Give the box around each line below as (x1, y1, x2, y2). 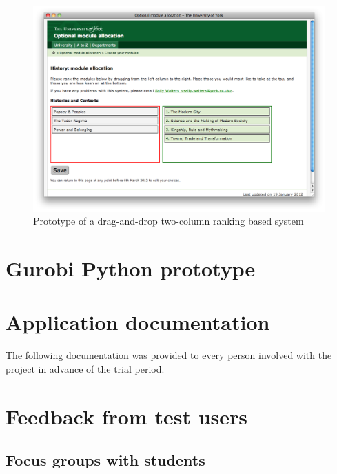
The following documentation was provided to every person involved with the (6, 348, 332, 362)
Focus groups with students (6, 449, 205, 471)
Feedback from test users (6, 402, 247, 430)
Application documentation (6, 308, 270, 336)
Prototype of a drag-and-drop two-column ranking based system (33, 214, 304, 228)
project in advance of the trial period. (6, 361, 165, 375)
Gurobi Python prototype (6, 254, 256, 282)
